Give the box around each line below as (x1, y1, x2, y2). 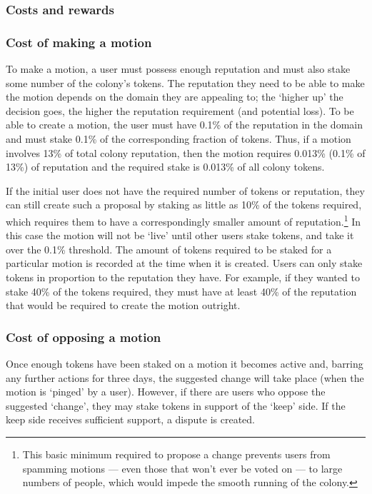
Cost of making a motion (6, 33, 152, 51)
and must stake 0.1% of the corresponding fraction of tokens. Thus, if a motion (6, 131, 351, 146)
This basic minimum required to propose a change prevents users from (22, 447, 331, 461)
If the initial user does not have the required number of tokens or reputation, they (6, 183, 365, 198)
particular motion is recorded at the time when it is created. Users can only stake (6, 256, 363, 271)
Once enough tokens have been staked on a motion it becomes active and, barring (6, 356, 363, 371)
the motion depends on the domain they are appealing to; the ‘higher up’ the (6, 89, 343, 104)
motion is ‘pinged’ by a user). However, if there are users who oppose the (6, 384, 326, 399)
